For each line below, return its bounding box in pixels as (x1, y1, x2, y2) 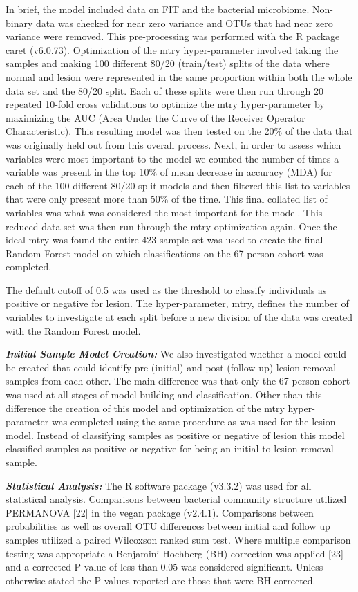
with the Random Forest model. (6, 323, 141, 337)
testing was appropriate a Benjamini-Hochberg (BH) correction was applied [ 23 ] (6, 546, 343, 560)
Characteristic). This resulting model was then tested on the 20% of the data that (6, 124, 353, 138)
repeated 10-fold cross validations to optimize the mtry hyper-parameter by (6, 97, 325, 111)
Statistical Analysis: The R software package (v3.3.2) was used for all (6, 478, 312, 492)
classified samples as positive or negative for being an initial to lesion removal (6, 441, 334, 456)
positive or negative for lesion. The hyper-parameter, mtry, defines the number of (6, 296, 349, 311)
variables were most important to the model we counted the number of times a (6, 151, 339, 165)
